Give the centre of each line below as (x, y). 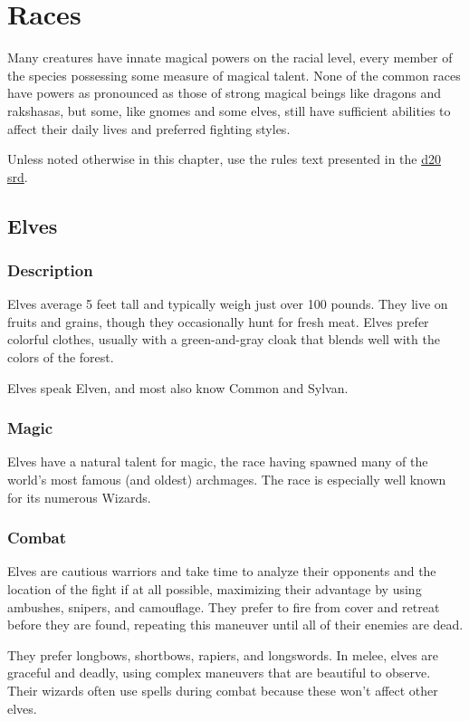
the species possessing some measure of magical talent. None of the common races (234, 75)
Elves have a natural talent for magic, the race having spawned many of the (218, 461)
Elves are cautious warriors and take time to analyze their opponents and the (222, 571)
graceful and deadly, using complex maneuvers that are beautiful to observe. (219, 673)
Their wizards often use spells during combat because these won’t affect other (223, 691)
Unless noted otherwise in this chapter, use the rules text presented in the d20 (225, 159)
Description (50, 269)
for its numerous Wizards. (79, 497)
